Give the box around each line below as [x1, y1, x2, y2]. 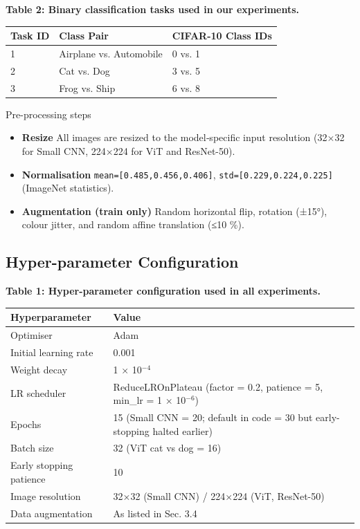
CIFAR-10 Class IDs [172, 28, 272, 43]
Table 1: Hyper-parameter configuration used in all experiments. [6, 284, 321, 298]
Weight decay [10, 362, 68, 376]
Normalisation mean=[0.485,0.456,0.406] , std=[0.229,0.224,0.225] [21, 167, 333, 181]
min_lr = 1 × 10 [113, 393, 186, 407]
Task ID [10, 28, 50, 43]
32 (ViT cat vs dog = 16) [113, 440, 222, 455]
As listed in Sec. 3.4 [113, 505, 197, 520]
